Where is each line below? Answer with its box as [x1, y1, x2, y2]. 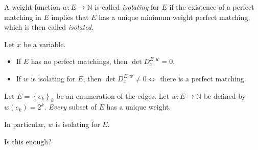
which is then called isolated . [4, 22, 94, 32]
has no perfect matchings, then [31, 56, 128, 67]
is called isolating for [95, 2, 159, 12]
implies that [51, 11, 89, 22]
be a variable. [23, 38, 66, 49]
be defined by [203, 90, 246, 101]
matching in [4, 11, 41, 22]
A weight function [4, 2, 60, 12]
